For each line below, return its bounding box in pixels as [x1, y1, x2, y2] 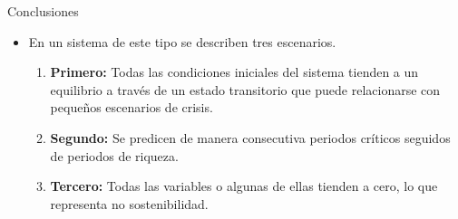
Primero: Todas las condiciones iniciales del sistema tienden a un [50, 62, 419, 81]
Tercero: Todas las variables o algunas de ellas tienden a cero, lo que [50, 176, 438, 195]
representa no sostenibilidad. [50, 194, 209, 213]
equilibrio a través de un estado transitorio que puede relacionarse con [50, 80, 441, 99]
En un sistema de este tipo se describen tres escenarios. [28, 32, 336, 51]
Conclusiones [7, 2, 79, 20]
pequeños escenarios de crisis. [50, 98, 213, 117]
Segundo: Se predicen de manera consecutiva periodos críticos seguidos [50, 128, 451, 147]
